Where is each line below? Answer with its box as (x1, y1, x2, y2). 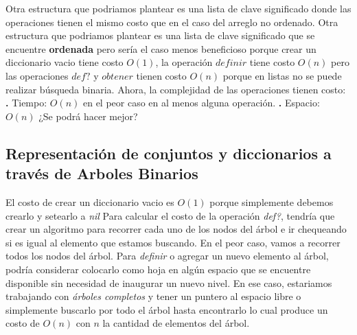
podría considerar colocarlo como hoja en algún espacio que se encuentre (5, 262, 311, 276)
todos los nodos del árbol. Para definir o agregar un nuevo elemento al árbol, (5, 249, 329, 263)
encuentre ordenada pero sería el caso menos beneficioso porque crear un (5, 41, 316, 56)
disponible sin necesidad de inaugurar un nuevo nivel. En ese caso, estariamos (5, 275, 332, 290)
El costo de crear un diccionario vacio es (5, 194, 174, 209)
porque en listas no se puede (222, 68, 342, 82)
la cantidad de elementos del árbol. (102, 316, 250, 330)
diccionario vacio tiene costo (5, 55, 124, 69)
